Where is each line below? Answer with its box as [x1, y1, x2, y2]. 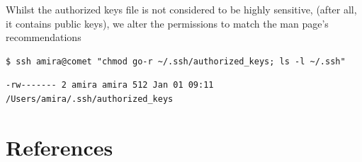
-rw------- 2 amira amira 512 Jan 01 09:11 [6, 80, 214, 91]
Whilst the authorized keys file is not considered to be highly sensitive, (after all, [6, 2, 357, 16]
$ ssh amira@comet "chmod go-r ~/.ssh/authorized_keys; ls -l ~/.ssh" [6, 56, 346, 66]
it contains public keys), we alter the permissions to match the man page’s [6, 16, 329, 30]
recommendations [6, 30, 81, 45]
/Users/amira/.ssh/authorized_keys [6, 93, 174, 104]
